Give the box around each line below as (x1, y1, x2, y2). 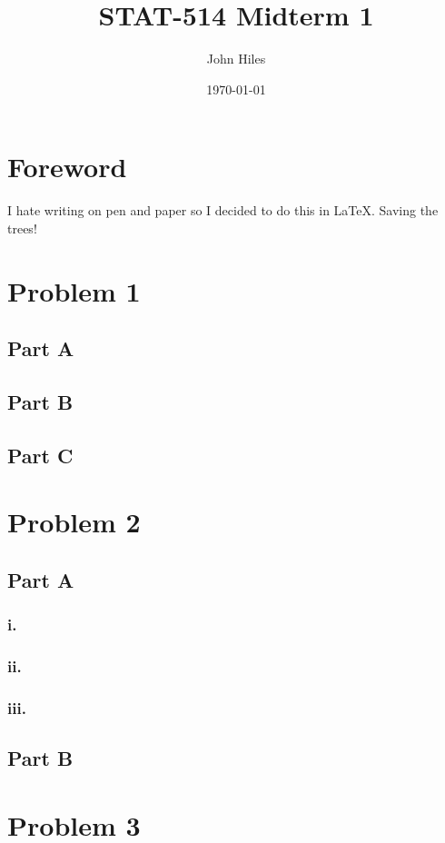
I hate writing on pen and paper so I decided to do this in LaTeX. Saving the (7, 201, 439, 220)
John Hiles (206, 49, 266, 68)
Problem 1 (7, 272, 141, 309)
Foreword (7, 148, 127, 185)
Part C (7, 441, 74, 469)
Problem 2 (7, 503, 141, 541)
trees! (7, 218, 37, 237)
